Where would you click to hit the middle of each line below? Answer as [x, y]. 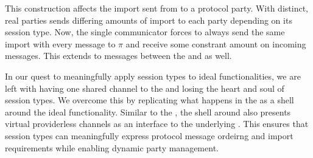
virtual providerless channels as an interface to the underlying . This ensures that [157, 124]
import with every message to [60, 43]
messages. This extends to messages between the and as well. [118, 56]
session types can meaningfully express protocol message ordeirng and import [149, 135]
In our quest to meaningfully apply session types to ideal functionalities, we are [153, 76]
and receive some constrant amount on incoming [216, 43]
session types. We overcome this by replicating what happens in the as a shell [149, 100]
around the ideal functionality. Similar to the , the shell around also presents [148, 112]
